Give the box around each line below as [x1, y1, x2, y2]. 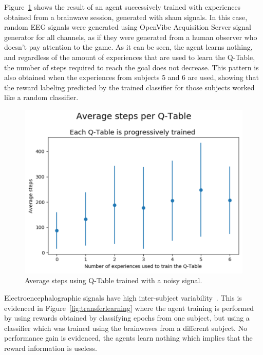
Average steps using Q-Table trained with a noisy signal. [25, 275, 202, 286]
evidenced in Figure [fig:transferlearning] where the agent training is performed [4, 302, 254, 313]
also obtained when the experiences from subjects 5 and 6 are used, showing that [4, 72, 259, 83]
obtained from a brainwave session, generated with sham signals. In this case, [4, 11, 248, 22]
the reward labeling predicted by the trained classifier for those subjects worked [4, 82, 255, 92]
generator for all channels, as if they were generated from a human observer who [4, 31, 257, 42]
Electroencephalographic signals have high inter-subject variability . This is [4, 292, 242, 303]
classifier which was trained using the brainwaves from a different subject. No [4, 322, 248, 333]
